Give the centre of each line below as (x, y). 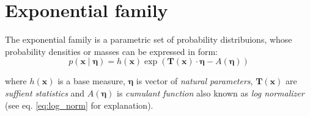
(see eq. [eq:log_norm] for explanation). (79, 105)
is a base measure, (91, 81)
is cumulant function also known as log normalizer (211, 92)
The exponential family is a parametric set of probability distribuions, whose (149, 39)
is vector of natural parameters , (194, 81)
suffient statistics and (45, 92)
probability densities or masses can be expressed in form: (111, 51)
